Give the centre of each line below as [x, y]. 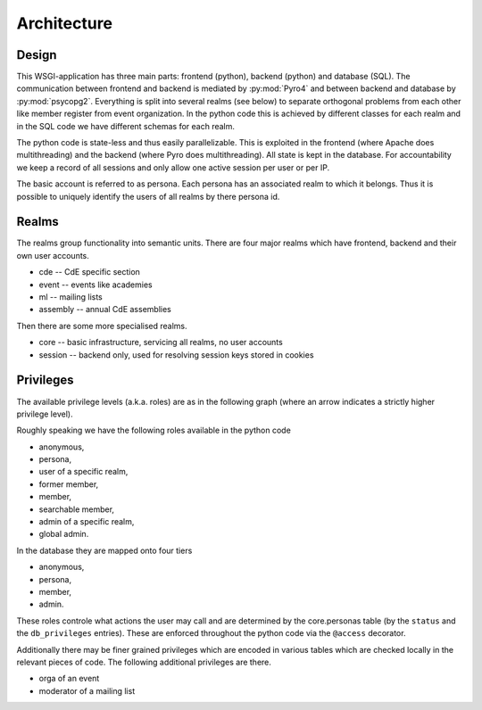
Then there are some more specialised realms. [102, 326]
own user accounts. [53, 255]
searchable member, [77, 509]
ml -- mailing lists [71, 297]
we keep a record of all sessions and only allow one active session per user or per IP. [173, 167]
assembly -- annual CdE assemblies [105, 310]
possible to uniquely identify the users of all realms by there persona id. [148, 196]
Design [37, 55]
